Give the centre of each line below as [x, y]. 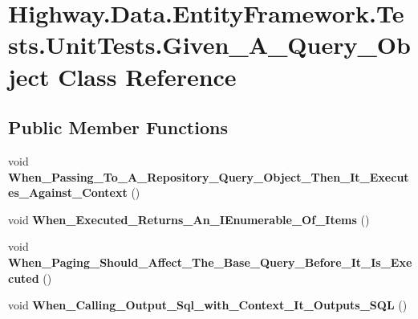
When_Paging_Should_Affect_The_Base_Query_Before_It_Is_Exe [210, 262]
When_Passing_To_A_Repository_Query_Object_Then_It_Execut [209, 176]
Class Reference [147, 76]
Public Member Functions [118, 127]
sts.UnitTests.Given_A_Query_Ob [209, 45]
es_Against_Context [68, 192]
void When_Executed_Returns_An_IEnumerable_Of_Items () [189, 219]
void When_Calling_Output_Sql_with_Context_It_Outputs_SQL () [208, 305]
